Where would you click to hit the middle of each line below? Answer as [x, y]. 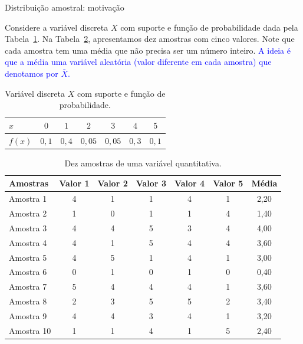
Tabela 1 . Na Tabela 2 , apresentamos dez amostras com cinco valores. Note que [150, 39]
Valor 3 [151, 183]
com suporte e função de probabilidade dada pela [209, 27]
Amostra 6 [28, 272]
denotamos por [32, 73]
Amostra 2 [28, 213]
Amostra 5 [28, 257]
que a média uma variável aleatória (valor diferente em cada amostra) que [138, 62]
